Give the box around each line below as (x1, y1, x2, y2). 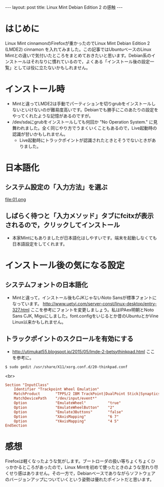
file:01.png (5, 196, 26, 202)
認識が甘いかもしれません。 (12, 131, 68, 137)
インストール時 (5, 84, 65, 95)
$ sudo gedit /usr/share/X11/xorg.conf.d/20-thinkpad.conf (5, 365, 128, 369)
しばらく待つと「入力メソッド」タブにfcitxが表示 (5, 212, 154, 220)
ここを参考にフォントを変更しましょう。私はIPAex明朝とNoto (30, 306, 154, 313)
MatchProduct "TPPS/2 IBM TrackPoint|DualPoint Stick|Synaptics (14, 391, 161, 396)
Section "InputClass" (5, 382, 49, 387)
